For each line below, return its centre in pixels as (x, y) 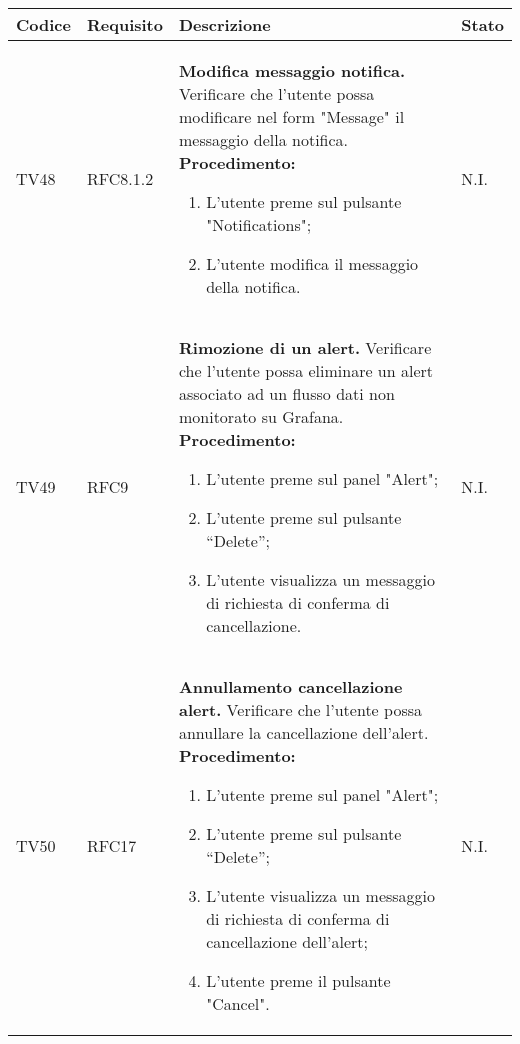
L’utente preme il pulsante (298, 980)
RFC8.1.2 (120, 178)
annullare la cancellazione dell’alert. (303, 732)
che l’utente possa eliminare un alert (306, 370)
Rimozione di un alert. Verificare (305, 347)
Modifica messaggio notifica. (292, 70)
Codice (43, 24)
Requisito (124, 24)
